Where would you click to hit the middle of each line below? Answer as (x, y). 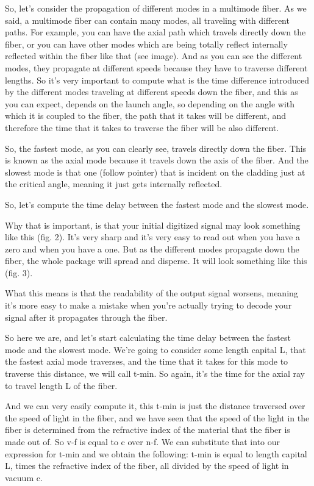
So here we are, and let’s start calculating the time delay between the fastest (148, 338)
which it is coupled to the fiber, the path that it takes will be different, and (146, 116)
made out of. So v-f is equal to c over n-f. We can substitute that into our (143, 441)
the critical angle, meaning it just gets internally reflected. (114, 184)
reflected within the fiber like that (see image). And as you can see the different (154, 56)
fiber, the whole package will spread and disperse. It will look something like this (156, 261)
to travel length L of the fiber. (61, 385)
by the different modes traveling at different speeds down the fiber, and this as (152, 92)
